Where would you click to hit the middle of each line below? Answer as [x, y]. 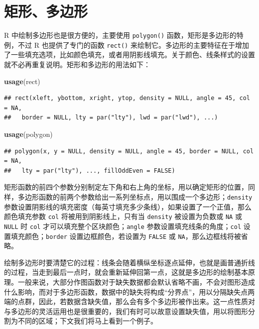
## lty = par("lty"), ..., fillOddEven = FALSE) [90, 170]
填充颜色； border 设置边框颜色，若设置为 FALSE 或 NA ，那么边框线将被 [126, 236]
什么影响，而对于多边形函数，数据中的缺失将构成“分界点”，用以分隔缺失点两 [129, 291]
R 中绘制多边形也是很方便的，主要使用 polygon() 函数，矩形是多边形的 [120, 35]
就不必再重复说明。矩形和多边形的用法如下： [77, 64]
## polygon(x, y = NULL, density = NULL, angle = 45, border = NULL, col [129, 151]
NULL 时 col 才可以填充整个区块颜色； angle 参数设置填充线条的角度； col [123, 226]
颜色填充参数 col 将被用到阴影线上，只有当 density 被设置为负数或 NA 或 [123, 216]
